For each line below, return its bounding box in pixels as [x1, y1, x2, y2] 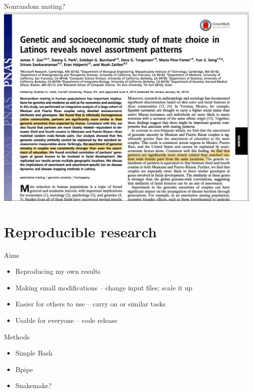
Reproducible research [4, 221, 157, 241]
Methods [4, 331, 30, 341]
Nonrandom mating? [4, 1, 66, 11]
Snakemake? [15, 380, 52, 391]
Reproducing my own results [15, 266, 101, 276]
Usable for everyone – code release [15, 315, 117, 325]
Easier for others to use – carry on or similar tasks [15, 299, 166, 309]
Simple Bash [15, 348, 53, 358]
